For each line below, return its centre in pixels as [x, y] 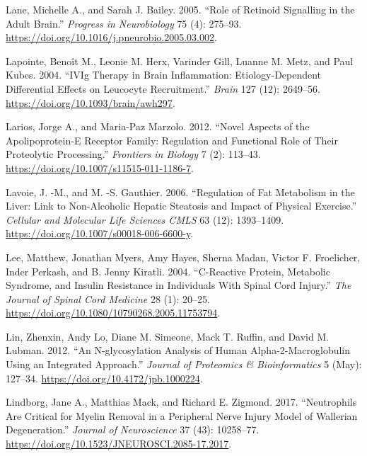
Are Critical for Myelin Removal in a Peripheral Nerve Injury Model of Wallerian [182, 415]
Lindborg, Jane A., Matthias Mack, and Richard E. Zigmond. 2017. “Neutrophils [181, 402]
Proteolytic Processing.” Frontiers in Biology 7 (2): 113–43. [133, 154]
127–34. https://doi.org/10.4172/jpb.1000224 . [104, 378]
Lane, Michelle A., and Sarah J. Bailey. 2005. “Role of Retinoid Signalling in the [180, 9]
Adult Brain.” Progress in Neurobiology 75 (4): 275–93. [124, 23]
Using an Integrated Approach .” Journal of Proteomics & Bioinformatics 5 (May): [184, 364]
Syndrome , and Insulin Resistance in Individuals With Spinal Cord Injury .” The [179, 285]
